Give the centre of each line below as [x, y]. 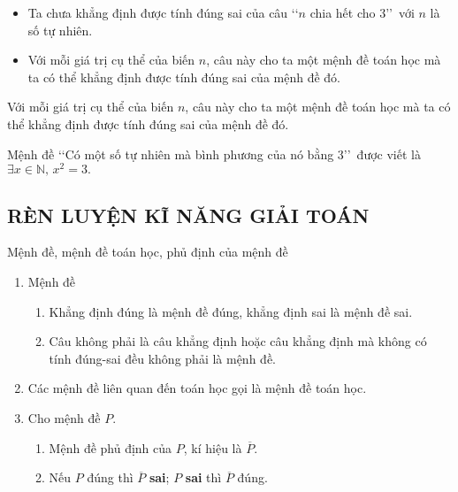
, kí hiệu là [213, 447]
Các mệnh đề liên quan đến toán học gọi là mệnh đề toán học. [197, 388]
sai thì [203, 477]
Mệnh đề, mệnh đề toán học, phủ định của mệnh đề [148, 252]
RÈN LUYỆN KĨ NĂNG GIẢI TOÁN [188, 215]
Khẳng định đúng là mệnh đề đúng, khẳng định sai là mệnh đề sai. [231, 311]
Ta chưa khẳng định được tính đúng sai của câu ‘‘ [163, 12]
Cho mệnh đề [64, 418]
